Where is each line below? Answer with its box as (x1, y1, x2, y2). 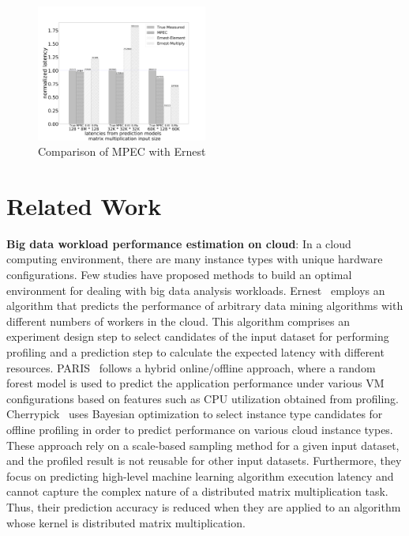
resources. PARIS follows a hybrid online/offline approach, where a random (6, 359, 376, 376)
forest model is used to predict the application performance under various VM (6, 375, 385, 391)
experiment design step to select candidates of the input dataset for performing (6, 328, 389, 345)
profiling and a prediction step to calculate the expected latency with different (6, 344, 385, 360)
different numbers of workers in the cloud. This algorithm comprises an (6, 312, 350, 329)
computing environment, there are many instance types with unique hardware (6, 251, 383, 267)
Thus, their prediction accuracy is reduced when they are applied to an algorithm (6, 498, 401, 515)
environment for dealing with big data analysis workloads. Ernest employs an (6, 281, 385, 298)
